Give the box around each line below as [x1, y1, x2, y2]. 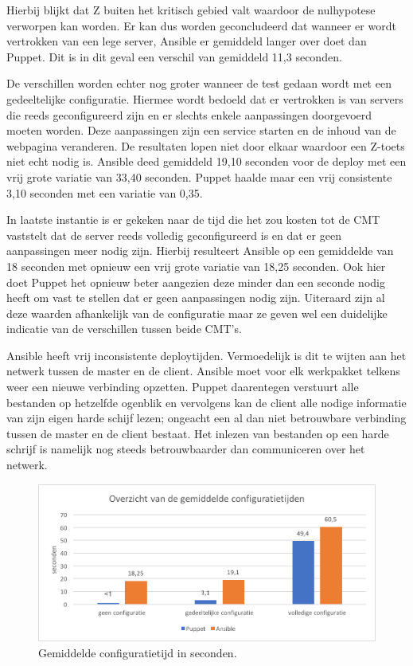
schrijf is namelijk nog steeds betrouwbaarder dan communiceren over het [6, 441, 365, 457]
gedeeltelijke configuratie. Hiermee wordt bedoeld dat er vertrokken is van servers [6, 90, 403, 107]
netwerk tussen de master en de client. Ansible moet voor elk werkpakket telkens [6, 362, 400, 379]
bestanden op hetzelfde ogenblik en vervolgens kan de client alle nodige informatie [6, 394, 407, 410]
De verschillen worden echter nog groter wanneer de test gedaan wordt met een [6, 75, 392, 92]
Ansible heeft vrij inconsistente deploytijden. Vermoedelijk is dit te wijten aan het [6, 347, 407, 363]
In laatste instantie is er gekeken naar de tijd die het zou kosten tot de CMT [6, 211, 380, 228]
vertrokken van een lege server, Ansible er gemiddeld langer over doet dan [6, 33, 367, 49]
